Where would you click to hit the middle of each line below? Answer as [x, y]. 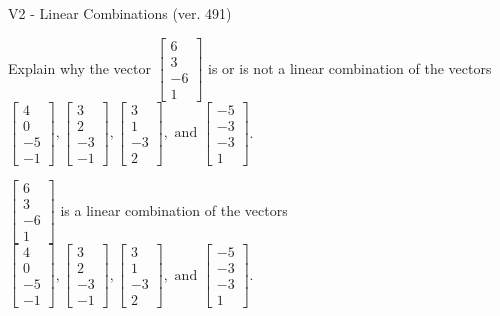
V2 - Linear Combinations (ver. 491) [120, 13]
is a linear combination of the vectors [174, 209]
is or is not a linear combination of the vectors [350, 67]
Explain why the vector [79, 67]
